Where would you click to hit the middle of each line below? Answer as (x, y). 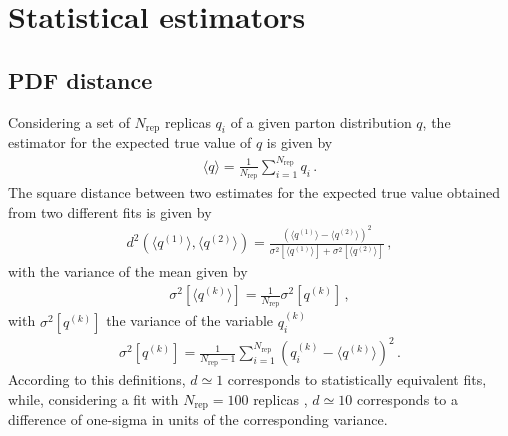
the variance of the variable (190, 320)
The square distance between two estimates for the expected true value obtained (254, 192)
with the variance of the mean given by (128, 271)
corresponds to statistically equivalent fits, (357, 379)
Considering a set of (69, 121)
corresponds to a (407, 398)
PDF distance (80, 79)
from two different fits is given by (110, 211)
